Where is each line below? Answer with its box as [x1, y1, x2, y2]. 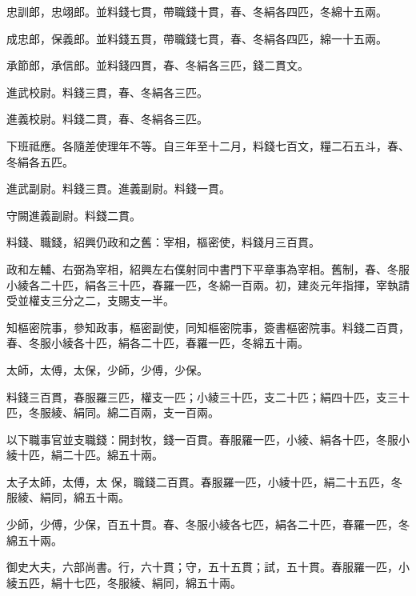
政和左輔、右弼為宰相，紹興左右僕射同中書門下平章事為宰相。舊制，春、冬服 [6, 260, 410, 277]
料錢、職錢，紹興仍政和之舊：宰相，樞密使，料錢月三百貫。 [6, 234, 320, 250]
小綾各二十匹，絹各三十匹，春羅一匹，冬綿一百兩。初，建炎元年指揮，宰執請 [6, 276, 410, 293]
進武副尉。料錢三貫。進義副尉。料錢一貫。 [6, 180, 230, 197]
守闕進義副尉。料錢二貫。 [6, 206, 141, 223]
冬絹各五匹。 [6, 153, 74, 170]
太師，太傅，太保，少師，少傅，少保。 [6, 361, 208, 378]
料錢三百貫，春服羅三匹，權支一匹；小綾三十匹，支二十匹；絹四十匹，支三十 [6, 388, 410, 405]
